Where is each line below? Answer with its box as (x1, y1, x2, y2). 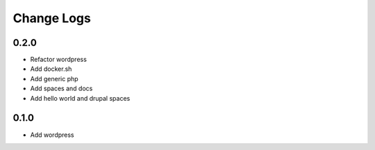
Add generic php (30, 74, 79, 83)
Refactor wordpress (30, 56, 87, 64)
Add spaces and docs (30, 84, 93, 93)
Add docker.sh (30, 65, 72, 73)
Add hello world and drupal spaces (30, 94, 131, 102)
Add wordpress (30, 131, 74, 139)
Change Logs (12, 10, 92, 26)
